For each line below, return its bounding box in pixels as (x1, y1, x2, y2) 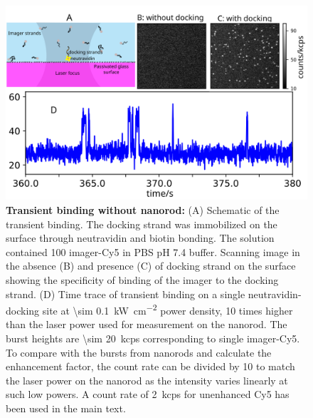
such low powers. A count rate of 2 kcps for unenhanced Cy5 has (6, 387, 290, 402)
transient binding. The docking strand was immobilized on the (6, 216, 277, 231)
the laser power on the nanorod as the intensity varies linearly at (6, 372, 288, 387)
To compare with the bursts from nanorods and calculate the (6, 345, 272, 360)
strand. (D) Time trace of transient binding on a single (6, 286, 245, 301)
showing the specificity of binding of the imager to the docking (6, 272, 279, 287)
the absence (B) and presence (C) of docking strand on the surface (6, 258, 296, 273)
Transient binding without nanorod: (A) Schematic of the (6, 203, 280, 218)
